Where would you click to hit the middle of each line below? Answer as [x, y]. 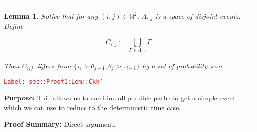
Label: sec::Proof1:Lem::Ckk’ [54, 82]
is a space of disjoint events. [198, 16]
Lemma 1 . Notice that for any [51, 16]
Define [14, 26]
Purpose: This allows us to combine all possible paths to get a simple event [120, 98]
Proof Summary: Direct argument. [60, 124]
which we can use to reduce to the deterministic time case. [93, 107]
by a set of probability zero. [183, 66]
